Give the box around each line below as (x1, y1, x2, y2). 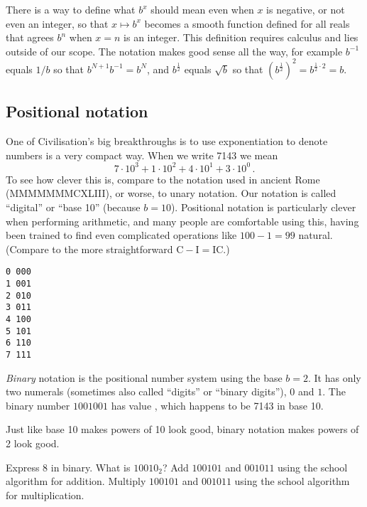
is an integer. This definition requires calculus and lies (124, 30, 358, 45)
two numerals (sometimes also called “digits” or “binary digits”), (6, 384, 287, 399)
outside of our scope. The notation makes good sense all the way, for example (6, 43, 343, 58)
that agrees (6, 30, 54, 45)
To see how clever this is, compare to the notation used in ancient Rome (6, 171, 320, 186)
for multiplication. (6, 487, 84, 502)
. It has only (308, 370, 361, 385)
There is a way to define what (6, 2, 136, 16)
